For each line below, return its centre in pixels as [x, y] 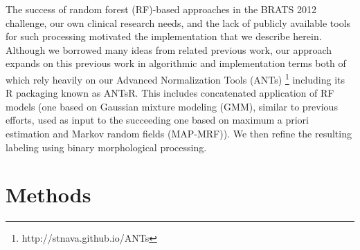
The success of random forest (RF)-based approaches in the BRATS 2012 [161, 9]
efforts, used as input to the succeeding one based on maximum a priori [157, 120]
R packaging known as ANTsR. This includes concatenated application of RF [170, 93]
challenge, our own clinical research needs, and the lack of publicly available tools [178, 22]
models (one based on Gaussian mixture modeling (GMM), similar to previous [172, 106]
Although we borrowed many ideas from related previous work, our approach [169, 49]
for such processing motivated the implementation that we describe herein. [164, 36]
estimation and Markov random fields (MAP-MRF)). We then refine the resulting [179, 133]
